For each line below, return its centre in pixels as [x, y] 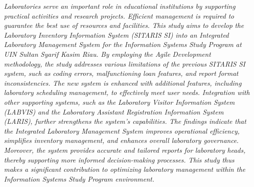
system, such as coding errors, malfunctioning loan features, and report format [121, 73]
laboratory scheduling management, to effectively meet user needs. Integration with [127, 92]
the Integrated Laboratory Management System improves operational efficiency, [122, 130]
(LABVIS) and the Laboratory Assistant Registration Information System [114, 111]
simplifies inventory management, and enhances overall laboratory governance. [121, 140]
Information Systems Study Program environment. [79, 178]
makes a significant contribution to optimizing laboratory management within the [125, 169]
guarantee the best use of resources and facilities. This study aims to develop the [124, 25]
